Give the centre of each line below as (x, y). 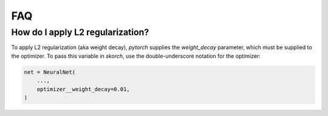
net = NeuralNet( (50, 72)
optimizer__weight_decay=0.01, (83, 89)
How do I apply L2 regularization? (80, 32)
